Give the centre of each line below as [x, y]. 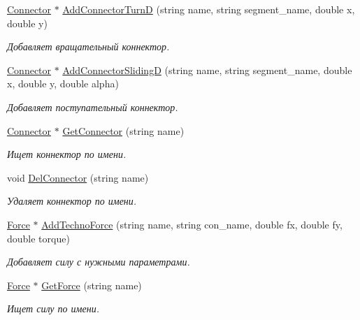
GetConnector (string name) [123, 130]
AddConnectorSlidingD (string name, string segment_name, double [207, 70]
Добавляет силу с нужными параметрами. [99, 262]
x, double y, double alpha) [63, 83]
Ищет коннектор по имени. [67, 154]
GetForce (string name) [92, 285]
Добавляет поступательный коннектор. [93, 107]
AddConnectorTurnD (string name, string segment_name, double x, [209, 9]
